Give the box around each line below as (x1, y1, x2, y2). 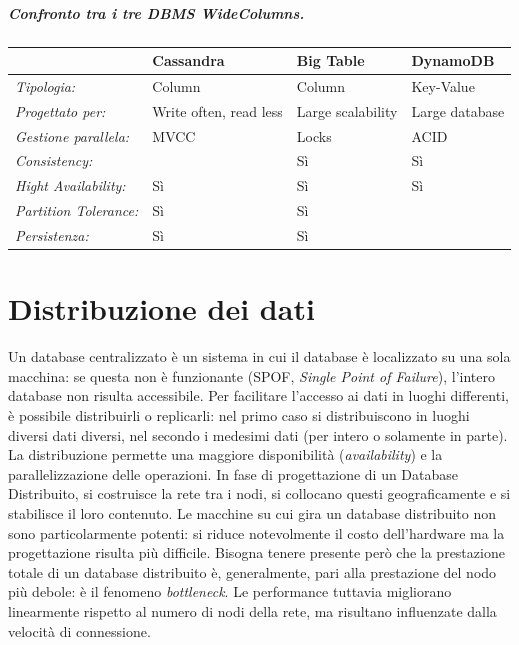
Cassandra (152, 50, 225, 71)
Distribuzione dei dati (8, 288, 315, 329)
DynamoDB (411, 50, 495, 71)
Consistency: (15, 150, 93, 171)
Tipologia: (15, 75, 76, 96)
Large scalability (296, 100, 398, 121)
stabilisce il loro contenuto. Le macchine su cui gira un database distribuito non (8, 502, 496, 523)
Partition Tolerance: (15, 200, 139, 221)
